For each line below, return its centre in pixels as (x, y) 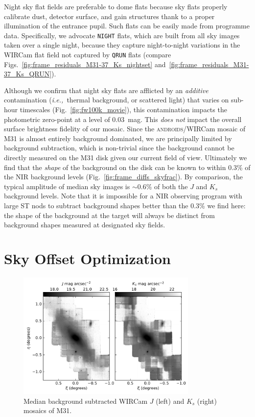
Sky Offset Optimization (87, 258)
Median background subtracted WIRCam (86, 401)
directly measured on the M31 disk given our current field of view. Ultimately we (126, 158)
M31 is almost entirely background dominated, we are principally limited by (118, 138)
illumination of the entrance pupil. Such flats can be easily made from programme (127, 26)
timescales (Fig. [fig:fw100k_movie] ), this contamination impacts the (123, 110)
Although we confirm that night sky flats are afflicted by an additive (106, 90)
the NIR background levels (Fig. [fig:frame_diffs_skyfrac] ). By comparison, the (123, 177)
